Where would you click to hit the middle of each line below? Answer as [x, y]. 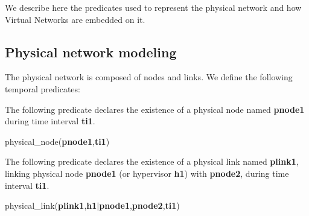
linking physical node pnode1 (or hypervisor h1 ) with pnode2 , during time [147, 173]
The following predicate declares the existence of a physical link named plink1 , [152, 161]
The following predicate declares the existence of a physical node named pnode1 [155, 109]
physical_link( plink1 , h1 [51, 205]
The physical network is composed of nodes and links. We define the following [149, 77]
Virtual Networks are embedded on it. [75, 19]
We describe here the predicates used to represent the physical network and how [153, 7]
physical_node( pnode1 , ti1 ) [57, 141]
